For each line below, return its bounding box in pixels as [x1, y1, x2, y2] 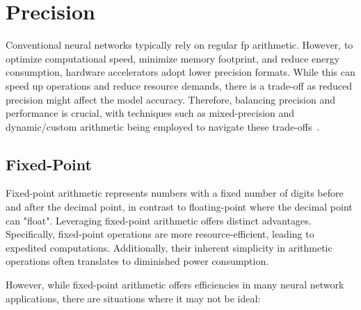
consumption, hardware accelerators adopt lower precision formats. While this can [6, 65, 355, 79]
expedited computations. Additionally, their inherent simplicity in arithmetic [6, 240, 332, 254]
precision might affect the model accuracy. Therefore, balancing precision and [6, 92, 336, 106]
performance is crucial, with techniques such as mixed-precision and [6, 106, 295, 120]
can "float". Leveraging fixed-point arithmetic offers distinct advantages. [6, 213, 312, 227]
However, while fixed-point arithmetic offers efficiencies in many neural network [6, 277, 344, 292]
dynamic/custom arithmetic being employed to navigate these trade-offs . [6, 119, 320, 133]
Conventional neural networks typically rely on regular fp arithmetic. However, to [6, 38, 353, 52]
